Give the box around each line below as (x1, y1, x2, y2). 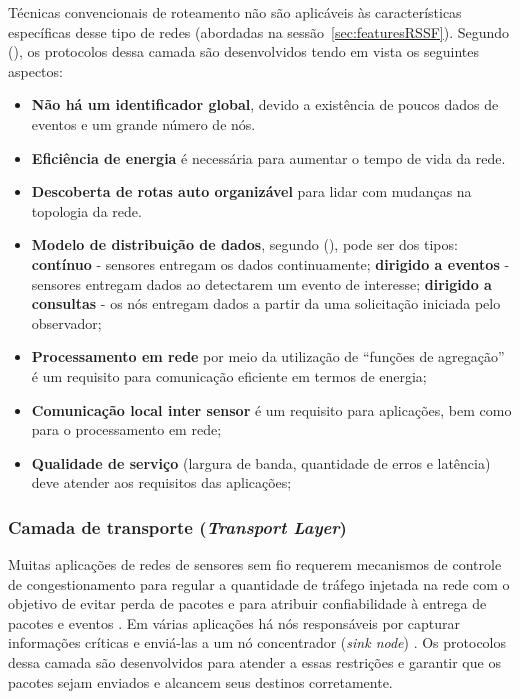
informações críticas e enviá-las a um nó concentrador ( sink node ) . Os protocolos (8, 632, 507, 653)
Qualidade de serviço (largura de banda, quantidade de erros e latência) (31, 452, 491, 473)
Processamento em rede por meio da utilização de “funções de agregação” (31, 346, 505, 367)
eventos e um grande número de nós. (31, 113, 256, 134)
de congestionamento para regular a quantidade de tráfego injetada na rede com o (8, 573, 510, 594)
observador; (31, 312, 102, 333)
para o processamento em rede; (31, 419, 222, 440)
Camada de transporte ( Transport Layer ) (8, 514, 347, 539)
